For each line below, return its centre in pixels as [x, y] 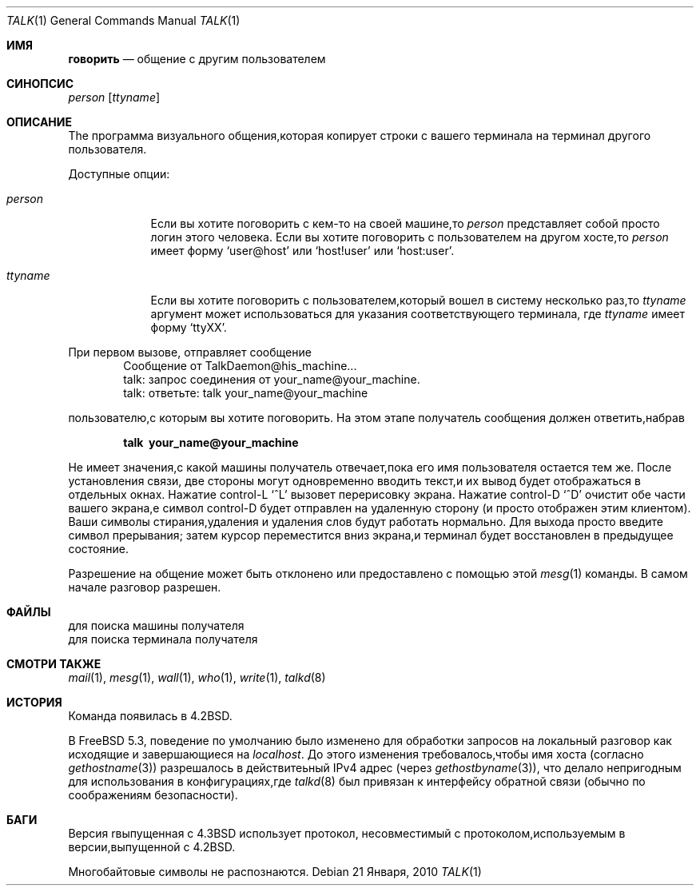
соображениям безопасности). [153, 795]
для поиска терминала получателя [163, 639]
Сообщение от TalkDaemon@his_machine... [240, 366]
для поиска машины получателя [156, 625]
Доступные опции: [119, 174]
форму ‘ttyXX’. [189, 327]
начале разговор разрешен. [145, 587]
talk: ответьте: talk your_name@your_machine [246, 393]
